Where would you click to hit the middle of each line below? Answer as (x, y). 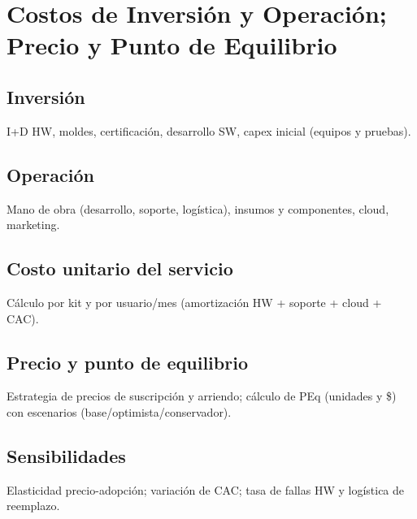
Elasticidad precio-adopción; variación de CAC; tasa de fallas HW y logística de (206, 489)
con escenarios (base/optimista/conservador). (119, 411)
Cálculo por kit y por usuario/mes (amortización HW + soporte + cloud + (194, 302)
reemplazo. (33, 506)
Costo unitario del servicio (120, 268)
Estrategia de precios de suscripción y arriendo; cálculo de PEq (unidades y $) (202, 396)
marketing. (33, 225)
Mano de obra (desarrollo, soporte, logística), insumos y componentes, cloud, (198, 208)
